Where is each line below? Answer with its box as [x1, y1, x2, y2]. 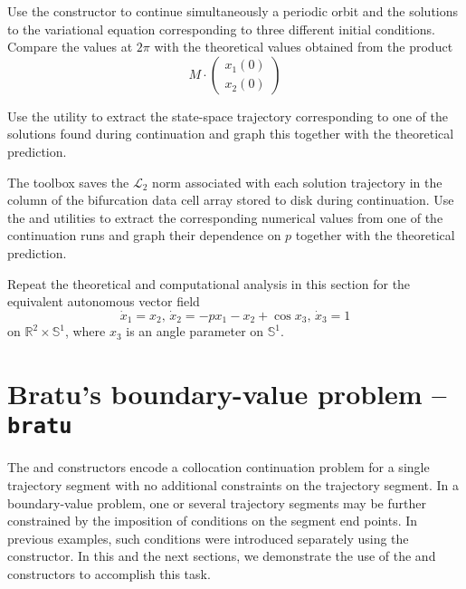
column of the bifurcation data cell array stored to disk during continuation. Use [7, 190, 454, 209]
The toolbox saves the [7, 172, 129, 191]
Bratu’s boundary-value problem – [7, 375, 447, 412]
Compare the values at [7, 37, 133, 56]
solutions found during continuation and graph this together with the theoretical [7, 124, 454, 143]
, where [64, 322, 106, 341]
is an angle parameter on [126, 322, 264, 341]
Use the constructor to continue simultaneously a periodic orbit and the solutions [7, 2, 459, 20]
